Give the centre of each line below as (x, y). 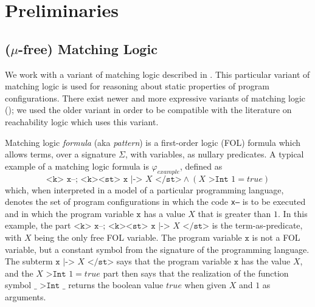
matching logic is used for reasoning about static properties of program (137, 86)
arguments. (26, 296)
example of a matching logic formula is (77, 166)
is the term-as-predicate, (257, 225)
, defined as (201, 166)
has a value (164, 213)
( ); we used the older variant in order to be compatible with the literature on (148, 110)
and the (19, 273)
